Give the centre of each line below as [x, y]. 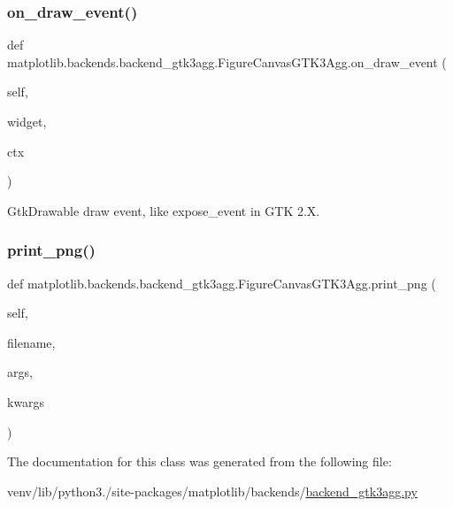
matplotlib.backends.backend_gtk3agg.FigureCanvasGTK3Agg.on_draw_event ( [227, 61]
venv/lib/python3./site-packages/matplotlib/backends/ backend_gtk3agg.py [212, 491]
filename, [31, 342]
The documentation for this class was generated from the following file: [200, 461]
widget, [27, 121]
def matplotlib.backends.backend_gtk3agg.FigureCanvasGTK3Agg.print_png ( [222, 283]
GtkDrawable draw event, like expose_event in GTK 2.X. [164, 210]
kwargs [26, 401]
